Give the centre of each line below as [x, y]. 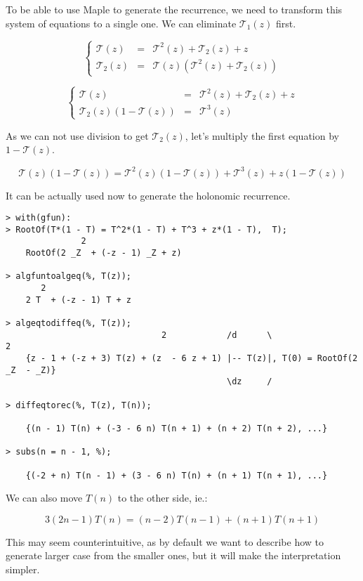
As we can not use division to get [77, 135]
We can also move [44, 498]
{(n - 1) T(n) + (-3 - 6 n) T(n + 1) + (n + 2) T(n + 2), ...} [177, 428]
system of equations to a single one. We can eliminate [121, 23]
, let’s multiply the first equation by [262, 135]
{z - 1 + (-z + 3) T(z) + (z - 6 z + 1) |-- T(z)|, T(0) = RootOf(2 [192, 358]
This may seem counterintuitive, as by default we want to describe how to [165, 541]
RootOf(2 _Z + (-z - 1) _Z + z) [104, 253]
